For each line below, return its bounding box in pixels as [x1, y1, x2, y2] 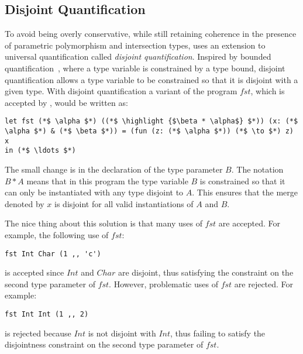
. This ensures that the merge [192, 186, 298, 198]
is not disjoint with [88, 326, 156, 339]
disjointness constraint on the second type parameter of [5, 338, 204, 350]
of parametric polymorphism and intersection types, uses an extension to [5, 39, 266, 51]
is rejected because [5, 326, 71, 339]
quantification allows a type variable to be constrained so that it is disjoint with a [5, 73, 298, 85]
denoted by [5, 197, 44, 209]
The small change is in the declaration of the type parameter [5, 163, 223, 175]
